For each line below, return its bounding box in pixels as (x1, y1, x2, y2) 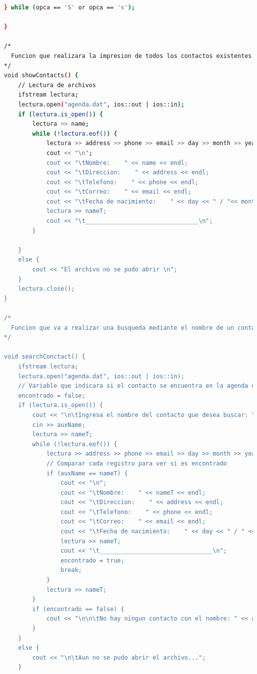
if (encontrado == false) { (32, 605, 125, 613)
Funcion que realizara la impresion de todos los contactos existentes (11, 52, 252, 59)
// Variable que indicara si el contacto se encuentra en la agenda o (18, 382, 256, 390)
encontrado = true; (60, 557, 125, 564)
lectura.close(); (18, 285, 75, 293)
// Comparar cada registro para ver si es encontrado (46, 460, 227, 467)
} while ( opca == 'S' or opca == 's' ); (4, 4, 135, 11)
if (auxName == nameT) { (46, 469, 128, 477)
